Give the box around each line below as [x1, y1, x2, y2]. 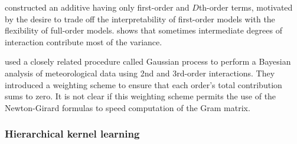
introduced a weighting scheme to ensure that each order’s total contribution [5, 78, 282, 91]
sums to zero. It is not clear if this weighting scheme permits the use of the [5, 90, 276, 102]
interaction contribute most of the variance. [5, 35, 162, 48]
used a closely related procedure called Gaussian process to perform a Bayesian [5, 55, 291, 68]
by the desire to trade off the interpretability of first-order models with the [5, 12, 275, 25]
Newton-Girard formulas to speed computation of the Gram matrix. [5, 101, 250, 113]
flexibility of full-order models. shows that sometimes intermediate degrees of [5, 24, 282, 36]
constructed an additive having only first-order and [5, 1, 190, 13]
